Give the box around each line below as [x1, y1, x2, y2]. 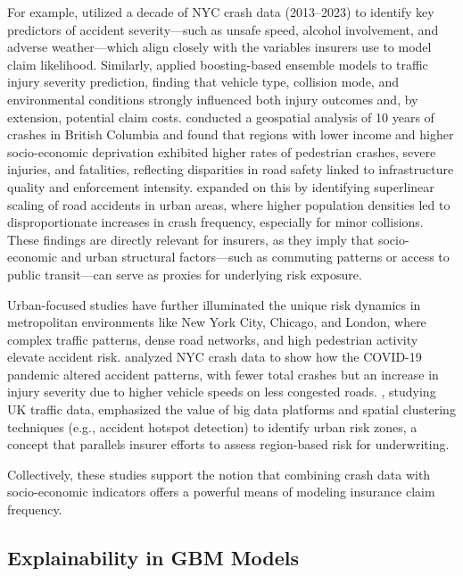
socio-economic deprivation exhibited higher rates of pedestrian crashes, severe [7, 142, 436, 161]
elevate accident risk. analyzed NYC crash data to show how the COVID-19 [7, 347, 422, 366]
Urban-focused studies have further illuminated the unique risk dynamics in [7, 295, 421, 313]
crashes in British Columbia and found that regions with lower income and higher [7, 125, 454, 144]
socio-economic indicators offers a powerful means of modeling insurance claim [7, 482, 435, 501]
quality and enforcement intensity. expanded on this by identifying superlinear [7, 177, 434, 196]
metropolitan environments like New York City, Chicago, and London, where [7, 313, 426, 331]
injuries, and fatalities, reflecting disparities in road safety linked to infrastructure [7, 160, 454, 179]
